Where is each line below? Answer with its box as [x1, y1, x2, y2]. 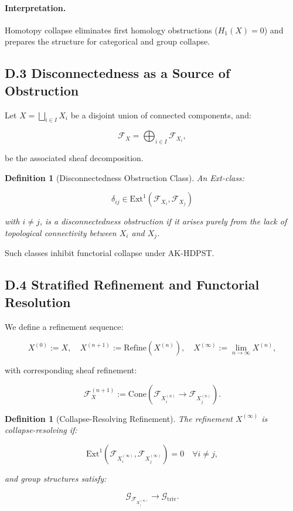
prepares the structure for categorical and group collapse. [5, 35, 210, 47]
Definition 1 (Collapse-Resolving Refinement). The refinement [5, 412, 233, 424]
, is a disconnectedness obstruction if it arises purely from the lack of [39, 215, 287, 227]
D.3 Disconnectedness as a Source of [5, 64, 230, 82]
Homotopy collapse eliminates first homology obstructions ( [5, 23, 218, 36]
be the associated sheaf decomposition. [5, 152, 144, 164]
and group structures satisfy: [5, 472, 107, 484]
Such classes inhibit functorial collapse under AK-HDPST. [5, 247, 214, 259]
